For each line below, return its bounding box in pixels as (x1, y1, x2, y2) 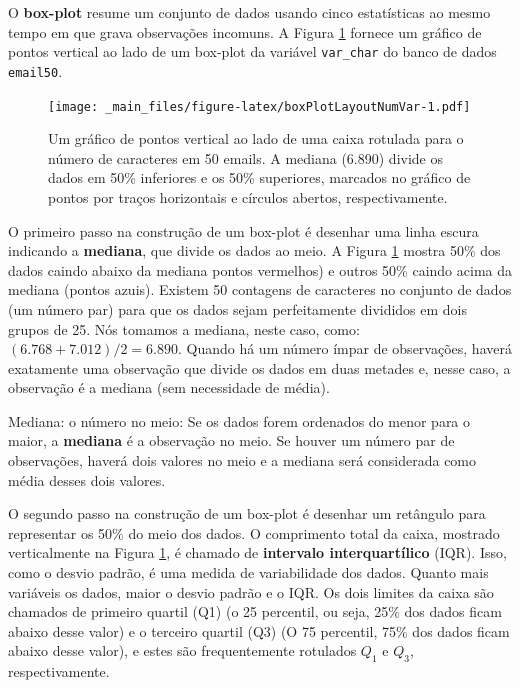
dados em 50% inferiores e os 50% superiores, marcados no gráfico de (48, 167, 471, 188)
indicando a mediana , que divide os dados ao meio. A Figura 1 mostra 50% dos (8, 240, 501, 261)
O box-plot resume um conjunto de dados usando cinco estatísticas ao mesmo (8, 2, 491, 22)
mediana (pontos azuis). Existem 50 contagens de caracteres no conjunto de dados (8, 279, 512, 300)
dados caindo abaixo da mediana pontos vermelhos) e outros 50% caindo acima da (8, 259, 512, 280)
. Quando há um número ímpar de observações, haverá (177, 338, 512, 359)
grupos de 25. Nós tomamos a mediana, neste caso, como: (8, 318, 360, 339)
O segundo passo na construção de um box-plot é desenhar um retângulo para (8, 503, 486, 524)
